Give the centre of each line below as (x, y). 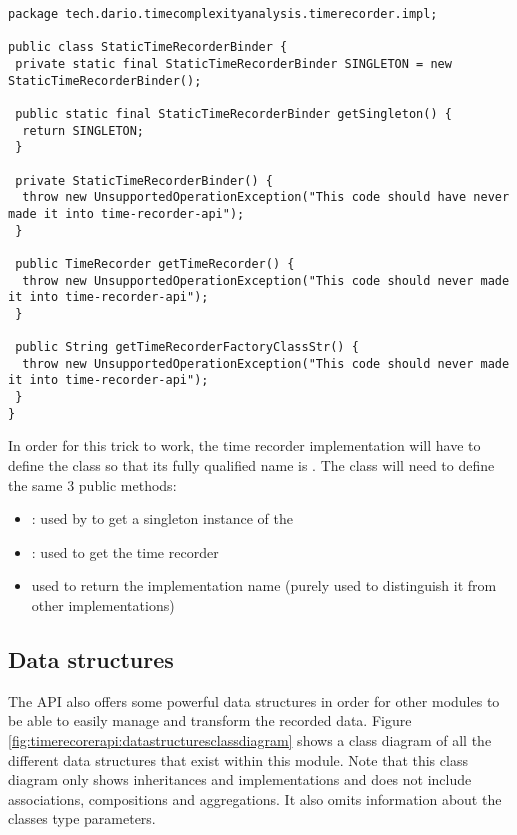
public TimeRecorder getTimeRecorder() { (155, 263)
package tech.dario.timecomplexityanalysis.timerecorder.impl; (223, 14)
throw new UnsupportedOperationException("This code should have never (266, 197)
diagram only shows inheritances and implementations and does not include (240, 779)
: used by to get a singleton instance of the (162, 518)
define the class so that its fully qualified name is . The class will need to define (251, 465)
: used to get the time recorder (125, 551)
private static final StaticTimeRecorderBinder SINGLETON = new (233, 63)
